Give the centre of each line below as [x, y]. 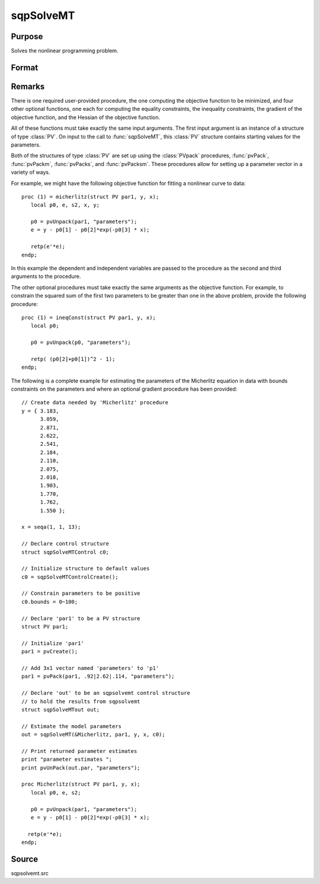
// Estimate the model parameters [71, 726]
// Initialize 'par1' [53, 643]
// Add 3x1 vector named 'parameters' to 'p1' [90, 668]
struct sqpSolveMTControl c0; [65, 552]
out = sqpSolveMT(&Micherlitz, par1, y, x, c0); [93, 735]
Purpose [27, 36]
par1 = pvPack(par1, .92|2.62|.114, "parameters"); [98, 676]
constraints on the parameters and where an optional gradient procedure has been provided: [124, 389]
